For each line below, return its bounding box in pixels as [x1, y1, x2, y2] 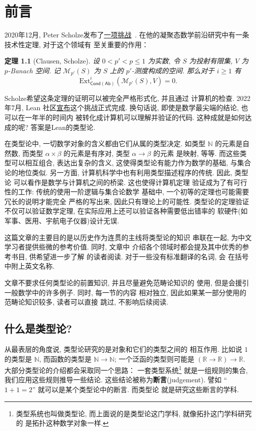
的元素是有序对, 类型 [63, 148, 130, 158]
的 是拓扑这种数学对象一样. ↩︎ [16, 418, 109, 428]
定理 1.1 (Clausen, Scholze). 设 [4, 56, 100, 66]
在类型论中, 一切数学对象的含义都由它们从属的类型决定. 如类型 [4, 138, 206, 149]
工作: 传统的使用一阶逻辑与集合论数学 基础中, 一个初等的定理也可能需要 [18, 186, 249, 197]
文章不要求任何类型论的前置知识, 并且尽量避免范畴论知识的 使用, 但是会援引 [4, 277, 249, 287]
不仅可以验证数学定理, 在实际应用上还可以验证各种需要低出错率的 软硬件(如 [4, 206, 248, 216]
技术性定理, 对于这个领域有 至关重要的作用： [4, 39, 149, 49]
